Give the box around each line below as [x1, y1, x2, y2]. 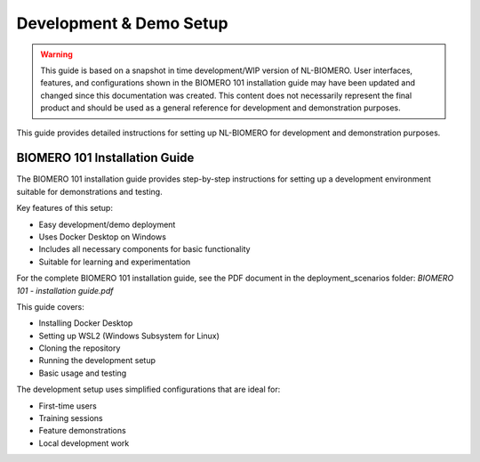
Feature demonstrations [38, 426, 126, 436]
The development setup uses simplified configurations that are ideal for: [16, 384, 281, 395]
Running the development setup [38, 355, 156, 366]
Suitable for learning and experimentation [38, 256, 191, 267]
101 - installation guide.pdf [16, 285, 114, 296]
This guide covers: [16, 301, 84, 312]
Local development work [38, 437, 130, 449]
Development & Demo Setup [16, 13, 228, 33]
